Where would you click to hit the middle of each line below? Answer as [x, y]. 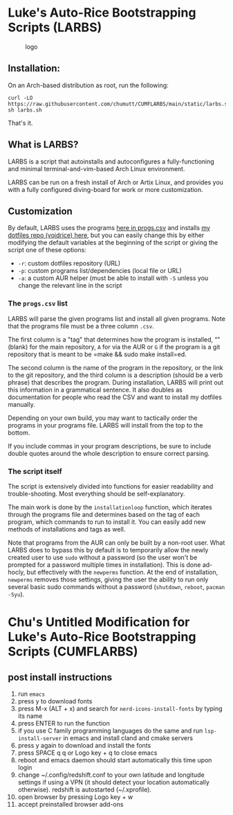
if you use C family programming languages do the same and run [110, 730]
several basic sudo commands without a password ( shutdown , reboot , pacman [116, 586]
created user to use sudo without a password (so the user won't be [103, 557]
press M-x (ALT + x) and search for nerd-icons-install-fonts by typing [120, 708]
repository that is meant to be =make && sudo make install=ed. [97, 354]
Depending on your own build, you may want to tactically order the [103, 418]
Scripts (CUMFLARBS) [73, 652]
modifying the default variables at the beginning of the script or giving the [113, 243]
